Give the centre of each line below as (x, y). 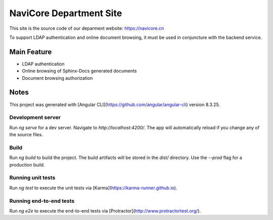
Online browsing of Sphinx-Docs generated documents (79, 71)
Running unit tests (32, 178)
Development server (35, 118)
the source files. (26, 135)
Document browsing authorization (57, 78)
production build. (27, 164)
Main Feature (31, 52)
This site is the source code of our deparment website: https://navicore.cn (87, 28)
